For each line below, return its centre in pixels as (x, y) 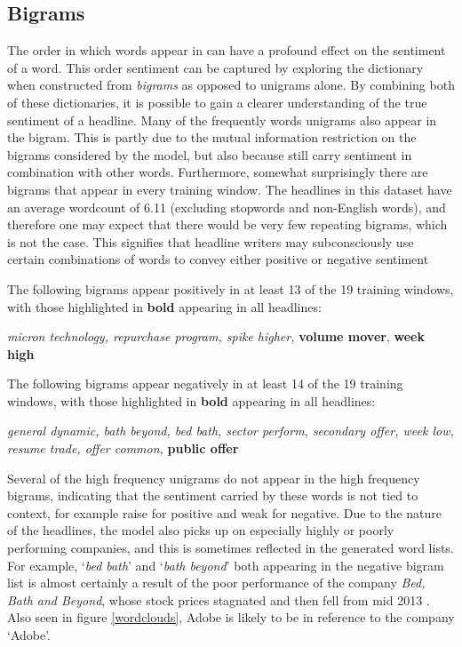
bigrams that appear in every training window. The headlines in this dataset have (230, 189)
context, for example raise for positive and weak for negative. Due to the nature (224, 512)
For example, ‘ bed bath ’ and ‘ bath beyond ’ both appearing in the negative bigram (226, 565)
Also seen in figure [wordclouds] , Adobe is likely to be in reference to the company (231, 617)
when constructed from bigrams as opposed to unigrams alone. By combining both (231, 85)
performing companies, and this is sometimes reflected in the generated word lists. (231, 548)
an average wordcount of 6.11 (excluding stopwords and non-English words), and (227, 207)
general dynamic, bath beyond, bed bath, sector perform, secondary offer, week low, (231, 431)
